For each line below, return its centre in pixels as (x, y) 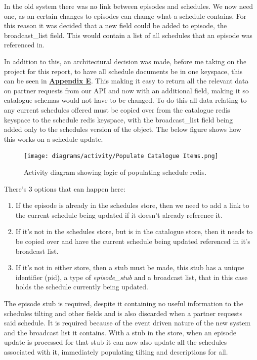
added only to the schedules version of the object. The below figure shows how (123, 129)
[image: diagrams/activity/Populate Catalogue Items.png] (121, 156)
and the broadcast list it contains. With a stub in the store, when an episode (120, 332)
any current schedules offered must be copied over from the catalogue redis (117, 109)
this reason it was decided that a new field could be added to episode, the (116, 25)
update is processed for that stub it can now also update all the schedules (115, 342)
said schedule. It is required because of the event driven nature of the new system (128, 323)
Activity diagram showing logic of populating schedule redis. (115, 172)
